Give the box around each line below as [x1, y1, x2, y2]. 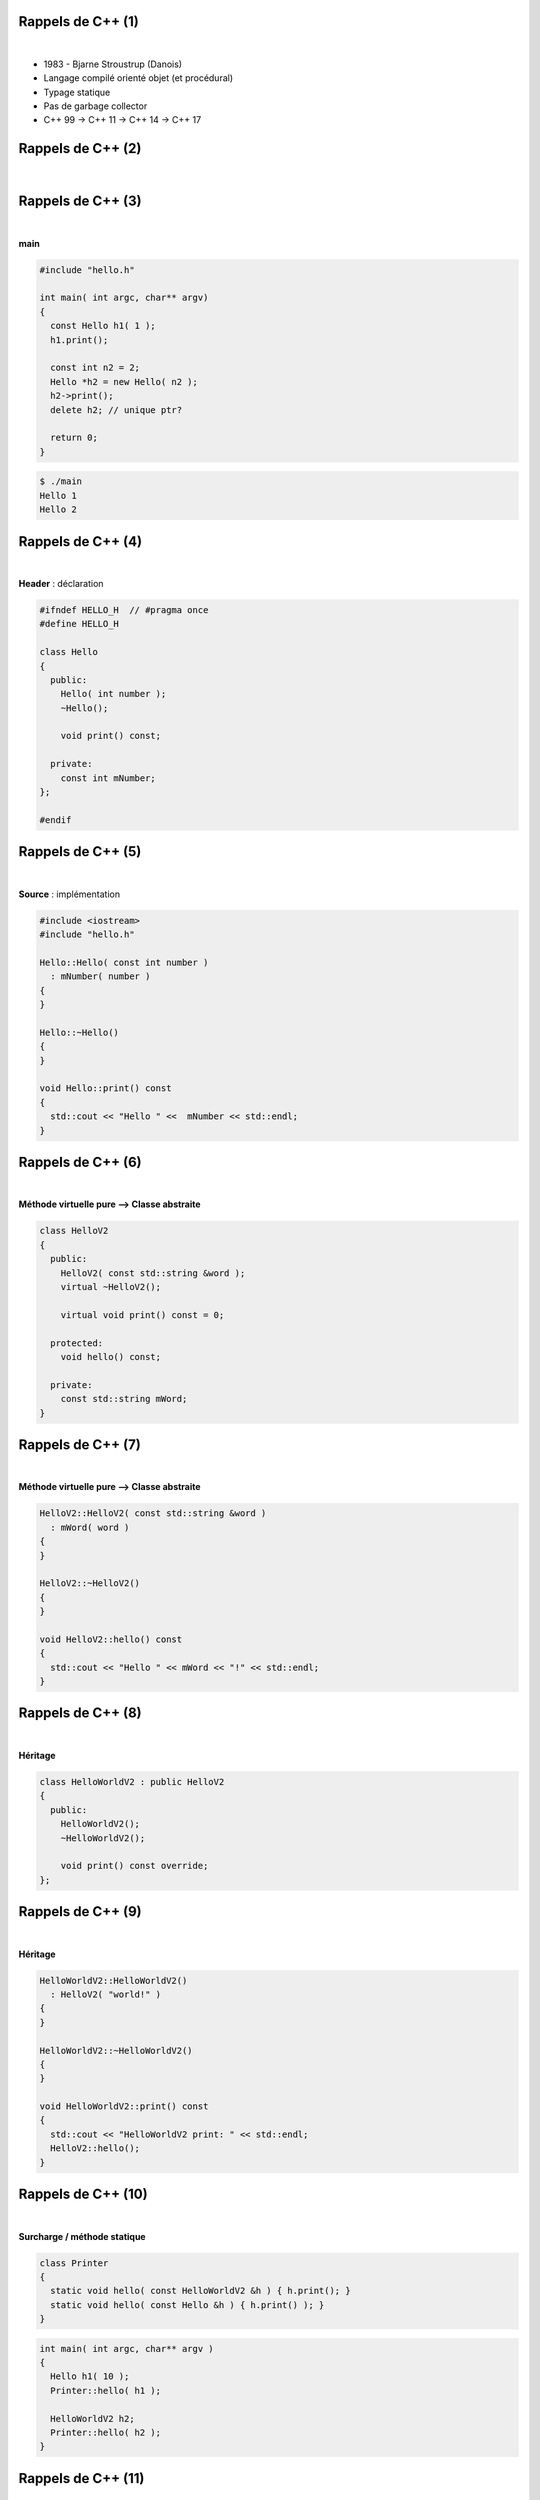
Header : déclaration [18, 577, 104, 589]
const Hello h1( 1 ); [50, 320, 157, 332]
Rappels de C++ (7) [18, 1436, 142, 1453]
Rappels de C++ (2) [18, 140, 142, 157]
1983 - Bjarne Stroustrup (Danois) [43, 58, 183, 70]
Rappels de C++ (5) [18, 843, 142, 860]
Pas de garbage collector [43, 100, 148, 112]
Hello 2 [39, 504, 77, 515]
